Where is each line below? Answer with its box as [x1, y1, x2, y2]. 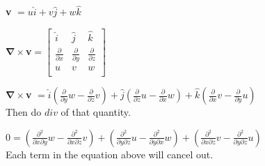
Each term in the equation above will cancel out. [6, 146, 214, 161]
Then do [6, 105, 42, 119]
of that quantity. [61, 105, 131, 119]
